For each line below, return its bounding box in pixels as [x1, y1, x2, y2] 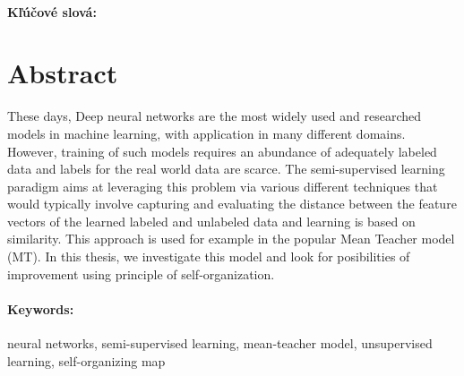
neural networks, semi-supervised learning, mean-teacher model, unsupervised [7, 334, 433, 353]
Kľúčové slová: [7, 2, 97, 21]
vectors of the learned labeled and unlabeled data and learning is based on [7, 211, 416, 230]
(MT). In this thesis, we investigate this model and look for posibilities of [7, 247, 410, 266]
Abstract [7, 55, 118, 91]
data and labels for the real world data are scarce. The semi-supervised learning [7, 159, 445, 178]
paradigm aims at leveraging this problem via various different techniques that [7, 176, 438, 195]
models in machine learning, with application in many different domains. [7, 124, 406, 142]
